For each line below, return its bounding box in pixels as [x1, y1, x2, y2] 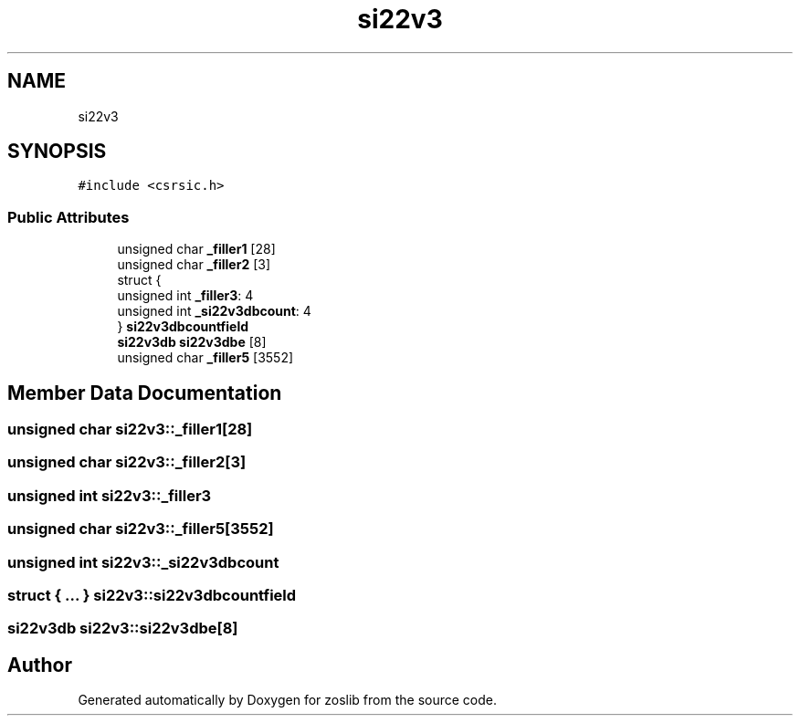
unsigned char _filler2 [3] [117, 257, 271, 273]
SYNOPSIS [7, 140, 107, 163]
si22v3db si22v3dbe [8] [117, 334, 267, 351]
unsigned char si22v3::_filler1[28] [7, 420, 253, 439]
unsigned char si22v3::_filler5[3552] [7, 519, 274, 539]
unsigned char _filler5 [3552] [117, 350, 294, 366]
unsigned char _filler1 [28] [117, 241, 276, 257]
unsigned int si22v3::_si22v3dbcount [7, 552, 279, 571]
